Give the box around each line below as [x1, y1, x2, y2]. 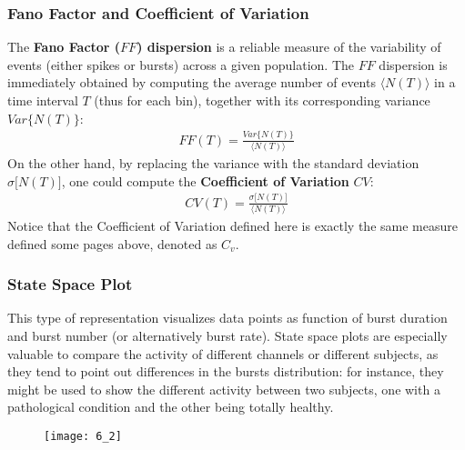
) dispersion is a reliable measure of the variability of [136, 37, 441, 56]
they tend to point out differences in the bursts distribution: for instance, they [7, 362, 444, 381]
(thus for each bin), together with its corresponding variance [94, 91, 430, 109]
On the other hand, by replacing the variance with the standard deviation [7, 153, 420, 172]
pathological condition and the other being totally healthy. [7, 397, 334, 416]
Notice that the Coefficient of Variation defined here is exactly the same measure [7, 215, 458, 235]
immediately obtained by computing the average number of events [7, 73, 376, 92]
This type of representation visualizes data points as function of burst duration [7, 308, 448, 327]
